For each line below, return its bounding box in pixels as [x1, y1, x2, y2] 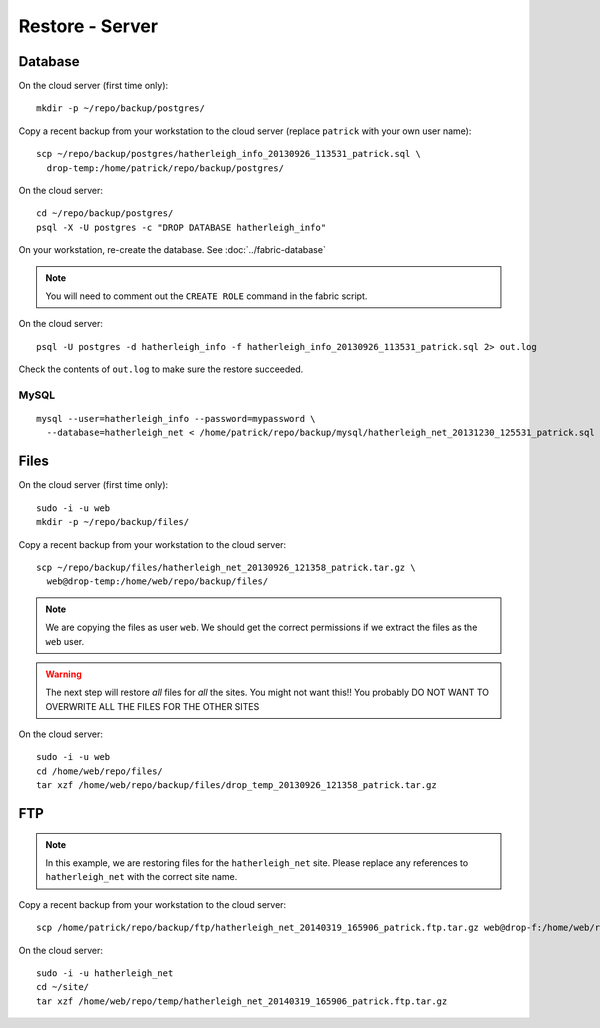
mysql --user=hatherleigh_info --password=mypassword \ [36, 413, 316, 425]
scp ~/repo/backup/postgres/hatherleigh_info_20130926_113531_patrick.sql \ [36, 148, 422, 160]
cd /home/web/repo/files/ [36, 765, 164, 777]
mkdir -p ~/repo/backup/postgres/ [36, 103, 205, 114]
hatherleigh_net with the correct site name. [45, 871, 238, 883]
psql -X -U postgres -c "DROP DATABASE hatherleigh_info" [36, 221, 327, 233]
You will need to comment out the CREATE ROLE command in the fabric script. [45, 290, 368, 302]
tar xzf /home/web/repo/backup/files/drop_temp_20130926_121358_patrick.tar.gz [36, 780, 437, 791]
